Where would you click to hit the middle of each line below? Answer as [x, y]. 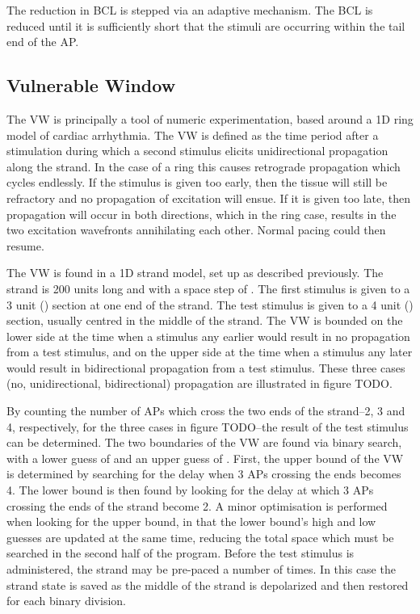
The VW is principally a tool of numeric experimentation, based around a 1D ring [210, 118]
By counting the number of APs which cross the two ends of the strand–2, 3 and [206, 411]
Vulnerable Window [91, 85]
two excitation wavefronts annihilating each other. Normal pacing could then [196, 230]
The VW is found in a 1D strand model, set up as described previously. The [195, 273]
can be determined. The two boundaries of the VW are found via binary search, [204, 442]
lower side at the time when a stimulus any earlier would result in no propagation [208, 336]
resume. [25, 245]
